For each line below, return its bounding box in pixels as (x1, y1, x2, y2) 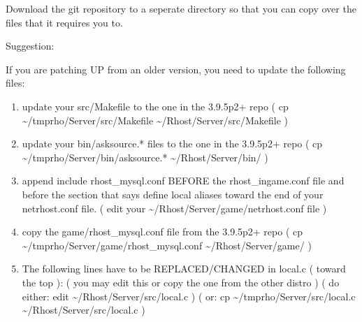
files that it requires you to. (6, 15, 123, 29)
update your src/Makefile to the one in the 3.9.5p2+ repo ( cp (22, 98, 289, 113)
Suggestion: (6, 38, 55, 53)
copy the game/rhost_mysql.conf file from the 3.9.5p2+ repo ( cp (22, 224, 303, 239)
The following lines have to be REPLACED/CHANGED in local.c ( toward (22, 261, 346, 276)
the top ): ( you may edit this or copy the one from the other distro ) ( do (22, 275, 340, 289)
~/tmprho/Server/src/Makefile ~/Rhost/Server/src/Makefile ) (22, 112, 289, 127)
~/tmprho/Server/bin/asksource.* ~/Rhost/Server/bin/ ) (22, 149, 268, 164)
